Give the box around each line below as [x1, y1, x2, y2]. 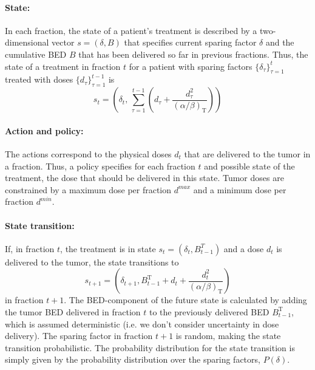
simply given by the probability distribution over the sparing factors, [5, 353, 260, 366]
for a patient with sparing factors [129, 60, 252, 72]
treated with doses [5, 73, 73, 86]
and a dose [223, 242, 264, 255]
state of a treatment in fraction [5, 60, 121, 72]
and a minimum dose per [193, 183, 286, 196]
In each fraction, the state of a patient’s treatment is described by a [5, 24, 257, 36]
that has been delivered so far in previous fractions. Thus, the [78, 47, 308, 60]
